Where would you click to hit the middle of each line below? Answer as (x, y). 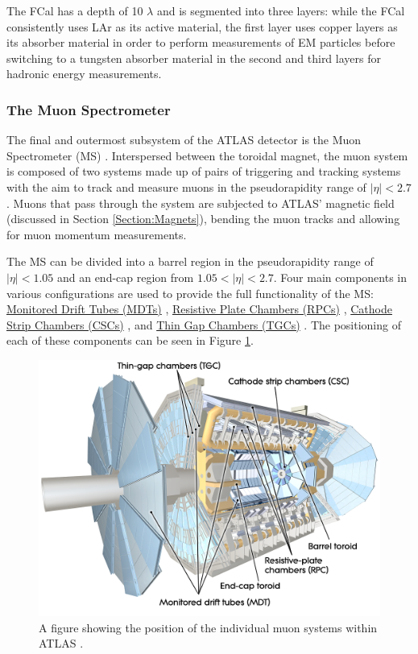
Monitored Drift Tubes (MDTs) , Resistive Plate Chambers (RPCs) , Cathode (199, 309)
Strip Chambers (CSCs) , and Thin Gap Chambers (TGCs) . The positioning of (204, 324)
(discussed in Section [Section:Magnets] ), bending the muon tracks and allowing (203, 219)
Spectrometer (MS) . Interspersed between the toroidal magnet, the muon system (207, 155)
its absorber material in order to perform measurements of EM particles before (201, 42)
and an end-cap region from (125, 277)
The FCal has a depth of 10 (75, 10)
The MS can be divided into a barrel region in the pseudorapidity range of (190, 261)
